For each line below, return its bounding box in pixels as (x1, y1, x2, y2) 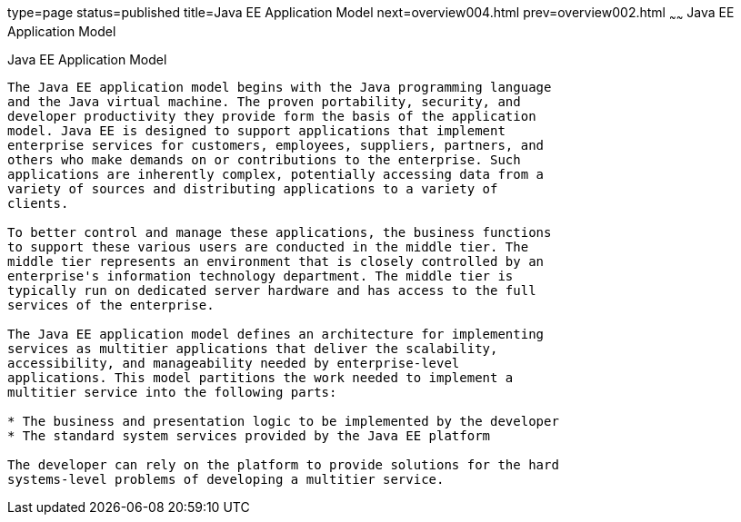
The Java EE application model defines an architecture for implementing (7, 326, 545, 341)
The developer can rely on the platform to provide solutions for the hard (7, 457, 559, 472)
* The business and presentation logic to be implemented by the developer (7, 413, 559, 428)
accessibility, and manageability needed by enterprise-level (7, 355, 460, 370)
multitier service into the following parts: (7, 384, 337, 399)
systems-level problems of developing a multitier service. (7, 471, 445, 487)
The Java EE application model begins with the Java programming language (7, 79, 552, 94)
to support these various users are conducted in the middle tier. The (7, 239, 529, 254)
